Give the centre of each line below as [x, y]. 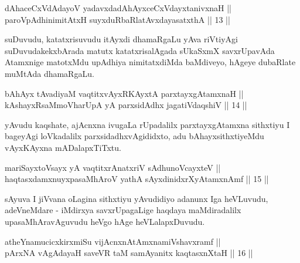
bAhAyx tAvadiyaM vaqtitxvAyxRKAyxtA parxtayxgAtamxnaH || [124, 93]
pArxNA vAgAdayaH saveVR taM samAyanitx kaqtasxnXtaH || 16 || [129, 253]
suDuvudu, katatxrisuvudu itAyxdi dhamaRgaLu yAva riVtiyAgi [121, 39]
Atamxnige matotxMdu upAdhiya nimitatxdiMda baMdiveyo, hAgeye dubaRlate [150, 62]
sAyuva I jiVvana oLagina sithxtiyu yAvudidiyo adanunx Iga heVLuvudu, [137, 198]
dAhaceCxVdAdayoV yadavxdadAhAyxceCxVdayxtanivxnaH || [118, 8]
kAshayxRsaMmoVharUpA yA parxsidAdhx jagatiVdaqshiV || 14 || [126, 105]
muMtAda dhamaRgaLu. [50, 73]
